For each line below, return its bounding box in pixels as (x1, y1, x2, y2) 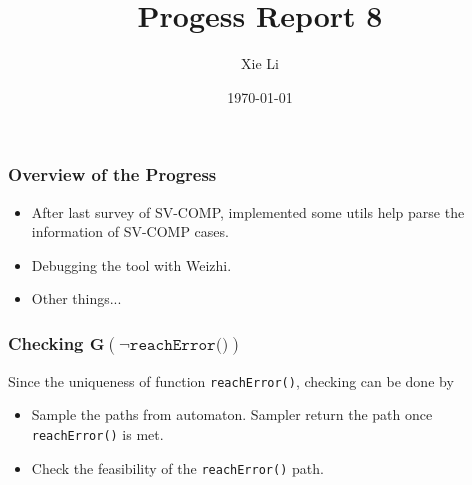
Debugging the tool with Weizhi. (31, 254, 232, 275)
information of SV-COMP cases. (31, 221, 229, 242)
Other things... (31, 288, 122, 309)
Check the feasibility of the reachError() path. (31, 457, 324, 478)
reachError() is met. (31, 423, 164, 444)
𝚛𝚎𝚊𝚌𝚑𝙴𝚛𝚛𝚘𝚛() (129, 336, 229, 353)
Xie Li (241, 53, 279, 74)
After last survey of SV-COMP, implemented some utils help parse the (31, 201, 465, 222)
